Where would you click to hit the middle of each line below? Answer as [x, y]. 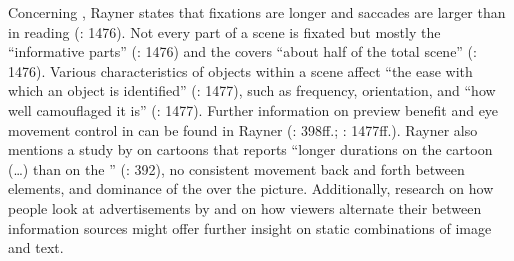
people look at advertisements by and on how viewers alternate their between [245, 207]
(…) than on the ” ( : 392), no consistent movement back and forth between [236, 168]
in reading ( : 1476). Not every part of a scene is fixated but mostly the [224, 31]
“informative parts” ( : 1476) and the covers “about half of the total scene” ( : [242, 51]
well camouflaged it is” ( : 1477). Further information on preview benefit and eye [253, 109]
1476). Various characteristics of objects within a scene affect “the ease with [240, 70]
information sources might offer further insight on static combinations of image [250, 227]
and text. [36, 247]
